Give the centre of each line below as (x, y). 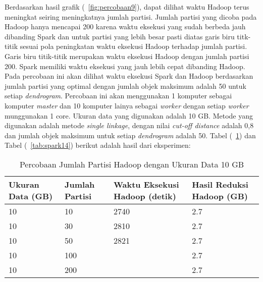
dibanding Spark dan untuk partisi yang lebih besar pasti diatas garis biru (120, 36)
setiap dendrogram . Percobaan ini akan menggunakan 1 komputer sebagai (118, 96)
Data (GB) (31, 196)
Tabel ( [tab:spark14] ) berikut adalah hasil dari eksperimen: (98, 145)
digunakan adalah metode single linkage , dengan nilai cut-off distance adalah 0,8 (129, 125)
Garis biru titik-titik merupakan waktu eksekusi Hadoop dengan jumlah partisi (127, 56)
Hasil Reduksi (220, 184)
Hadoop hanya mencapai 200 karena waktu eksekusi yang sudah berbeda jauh (125, 26)
